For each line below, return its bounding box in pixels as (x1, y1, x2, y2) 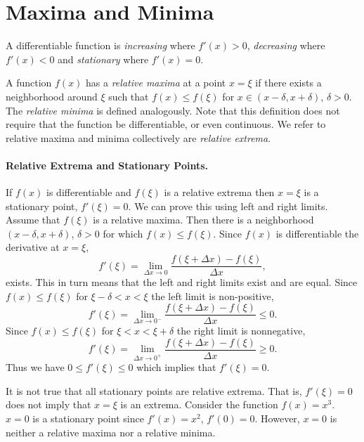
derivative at (6, 240, 60, 254)
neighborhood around (6, 89, 98, 103)
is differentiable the (275, 226, 359, 240)
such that (108, 89, 149, 103)
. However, (254, 410, 300, 425)
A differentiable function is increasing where (6, 38, 195, 53)
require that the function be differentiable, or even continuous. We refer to (6, 117, 326, 131)
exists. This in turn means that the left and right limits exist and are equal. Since (6, 275, 358, 290)
